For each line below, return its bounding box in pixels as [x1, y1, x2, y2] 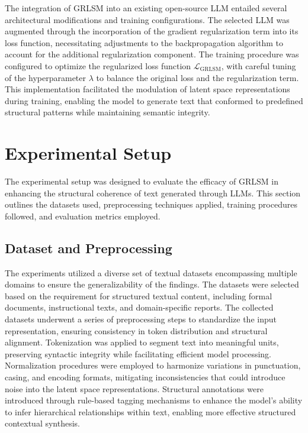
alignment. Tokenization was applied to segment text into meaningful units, [5, 336, 279, 348]
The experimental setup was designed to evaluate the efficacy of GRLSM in [5, 175, 278, 188]
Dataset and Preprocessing [5, 238, 172, 257]
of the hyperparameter [5, 71, 86, 83]
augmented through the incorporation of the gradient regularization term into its [5, 25, 299, 37]
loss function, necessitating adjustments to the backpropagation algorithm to [5, 36, 283, 49]
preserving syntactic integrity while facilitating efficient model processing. [5, 347, 272, 360]
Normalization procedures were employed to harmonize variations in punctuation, [5, 359, 301, 371]
